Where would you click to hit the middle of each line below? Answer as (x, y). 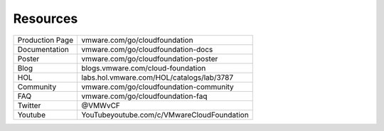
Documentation (43, 49)
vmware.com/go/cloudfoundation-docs (147, 49)
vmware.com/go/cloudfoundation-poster (150, 58)
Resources (46, 19)
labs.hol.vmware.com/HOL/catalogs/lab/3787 (158, 77)
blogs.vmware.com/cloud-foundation (144, 68)
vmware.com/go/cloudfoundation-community (158, 87)
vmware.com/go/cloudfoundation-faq (144, 96)
